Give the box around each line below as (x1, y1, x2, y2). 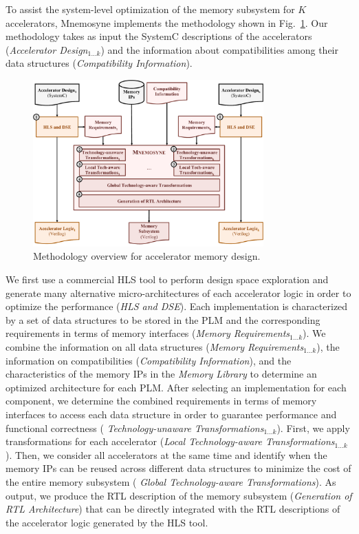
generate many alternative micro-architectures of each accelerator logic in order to (6, 285, 351, 300)
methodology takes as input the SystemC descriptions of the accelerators (6, 29, 312, 43)
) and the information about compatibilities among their (100, 42, 339, 57)
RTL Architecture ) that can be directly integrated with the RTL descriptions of (6, 502, 340, 516)
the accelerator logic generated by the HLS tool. (6, 515, 208, 529)
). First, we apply (276, 420, 350, 435)
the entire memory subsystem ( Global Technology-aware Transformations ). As (6, 474, 336, 489)
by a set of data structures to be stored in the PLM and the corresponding (6, 312, 320, 327)
